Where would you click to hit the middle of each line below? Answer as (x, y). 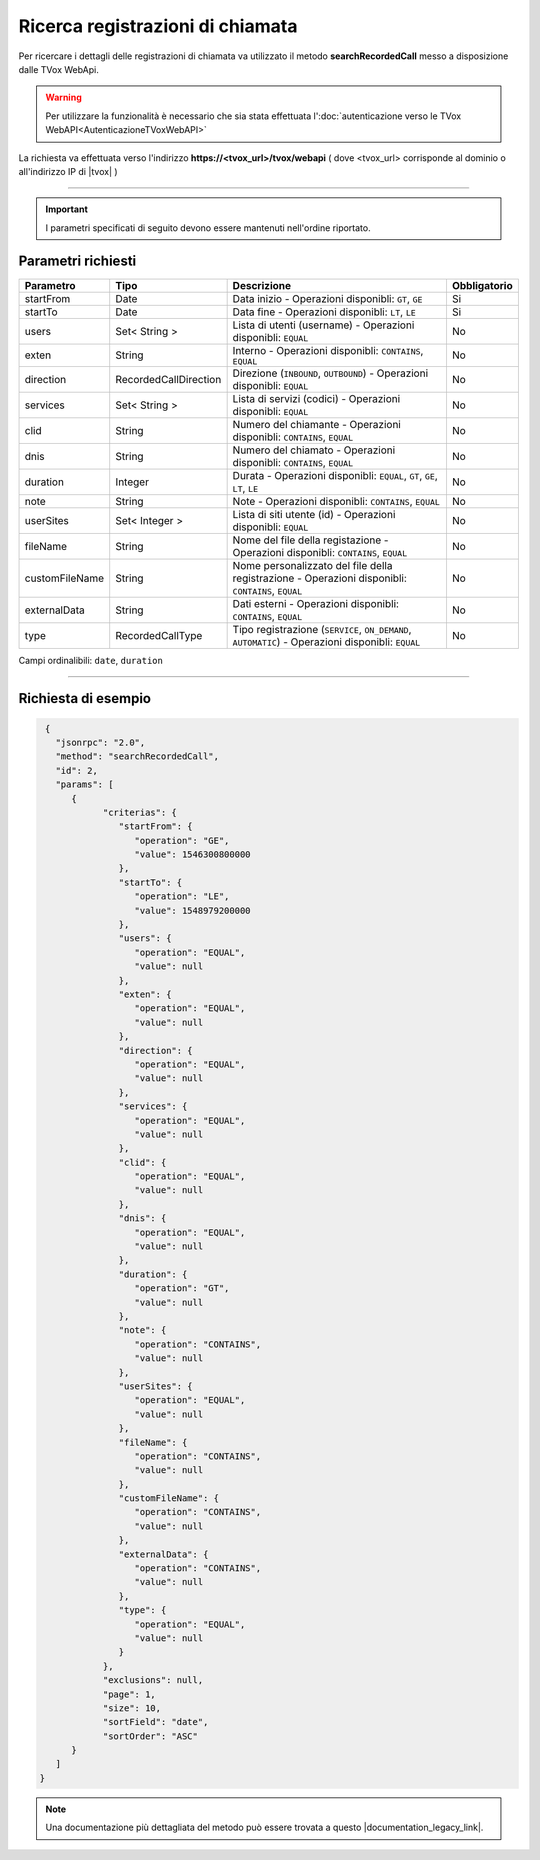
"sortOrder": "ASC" (150, 1736)
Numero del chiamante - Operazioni (317, 424)
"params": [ (84, 784)
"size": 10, (132, 1708)
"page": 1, (129, 1694)
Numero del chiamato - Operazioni (314, 450)
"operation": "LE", (182, 896)
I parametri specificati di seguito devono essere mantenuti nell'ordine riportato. (208, 227)
